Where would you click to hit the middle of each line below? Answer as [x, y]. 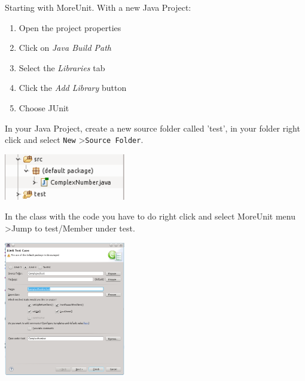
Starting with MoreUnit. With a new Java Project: [98, 7]
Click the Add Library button [73, 88]
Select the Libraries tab [62, 67]
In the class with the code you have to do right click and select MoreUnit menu [150, 216]
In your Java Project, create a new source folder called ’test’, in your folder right [152, 128]
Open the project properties [70, 27]
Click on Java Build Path [65, 48]
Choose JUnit [44, 107]
